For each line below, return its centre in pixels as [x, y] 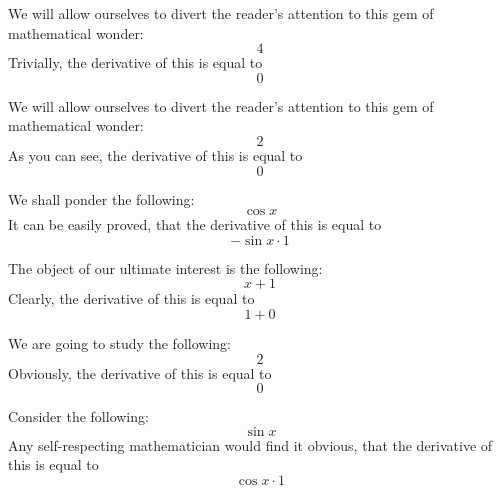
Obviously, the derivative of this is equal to [140, 372]
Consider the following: [78, 416]
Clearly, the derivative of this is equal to [131, 298]
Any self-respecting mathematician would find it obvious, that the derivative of [250, 444]
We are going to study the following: [119, 342]
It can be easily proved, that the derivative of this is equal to [195, 224]
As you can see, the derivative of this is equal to [155, 154]
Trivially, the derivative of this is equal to [135, 62]
